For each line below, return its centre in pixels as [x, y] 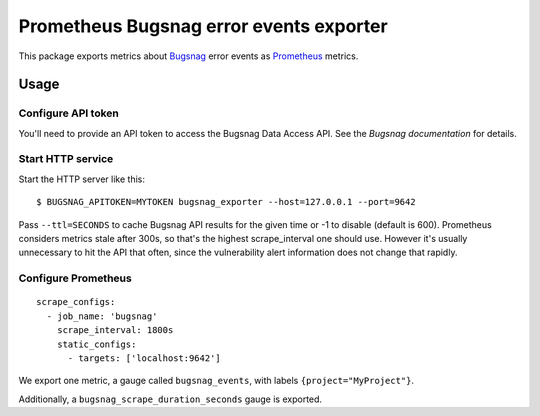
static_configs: [96, 344]
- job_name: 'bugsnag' [102, 316]
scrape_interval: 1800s [115, 330]
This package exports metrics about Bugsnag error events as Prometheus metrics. [188, 56]
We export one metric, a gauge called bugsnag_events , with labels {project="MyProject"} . [216, 381]
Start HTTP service [66, 159]
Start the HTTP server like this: [81, 179]
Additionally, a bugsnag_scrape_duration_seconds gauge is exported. [170, 399]
